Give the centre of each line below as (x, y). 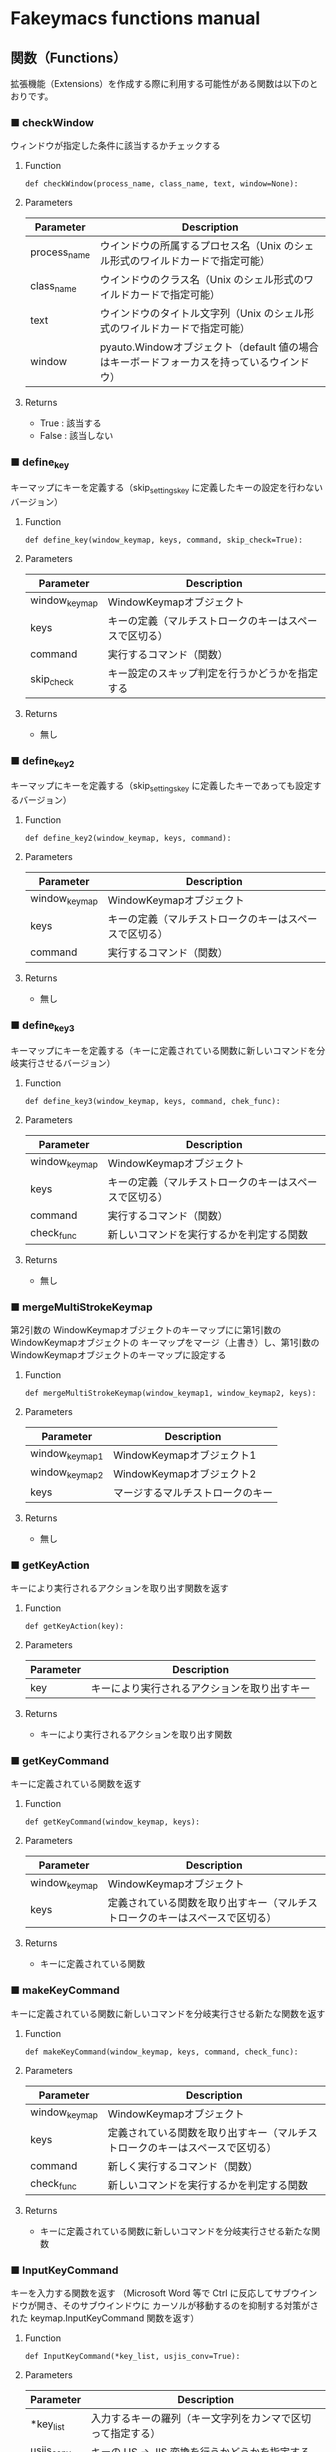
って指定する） (125, 2434)
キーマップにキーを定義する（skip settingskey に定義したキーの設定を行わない (166, 488)
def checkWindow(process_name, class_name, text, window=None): (161, 184)
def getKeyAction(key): (74, 1627)
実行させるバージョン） (67, 1063)
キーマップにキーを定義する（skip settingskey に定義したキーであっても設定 (161, 787)
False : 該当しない (76, 436)
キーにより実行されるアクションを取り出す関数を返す (120, 1588)
